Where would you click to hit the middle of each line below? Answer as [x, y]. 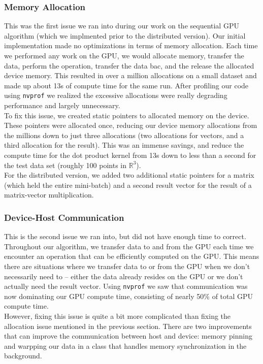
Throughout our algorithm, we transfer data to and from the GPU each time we [129, 246]
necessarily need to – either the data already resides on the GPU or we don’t [124, 276]
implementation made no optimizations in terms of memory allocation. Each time [131, 45]
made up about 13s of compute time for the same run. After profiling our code [126, 85]
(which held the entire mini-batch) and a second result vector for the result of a [128, 185]
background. [23, 356]
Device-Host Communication [64, 217]
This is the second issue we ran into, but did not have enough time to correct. [125, 236]
